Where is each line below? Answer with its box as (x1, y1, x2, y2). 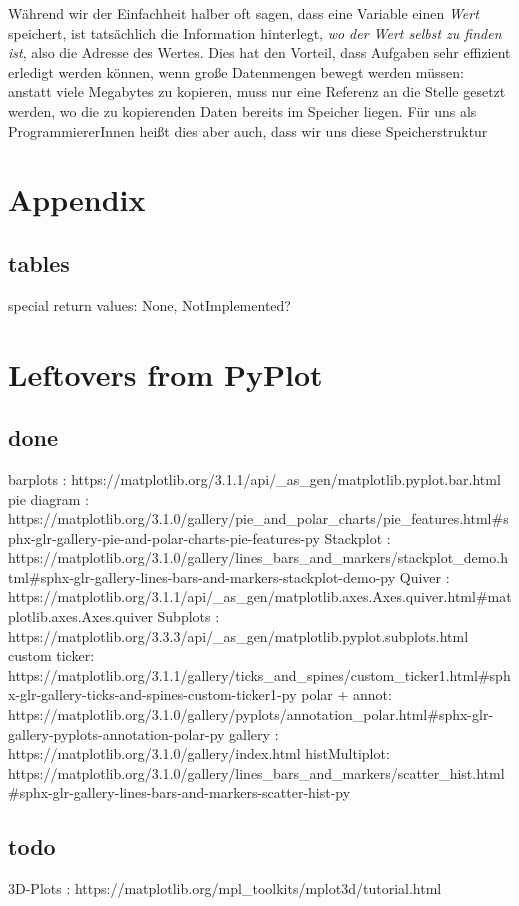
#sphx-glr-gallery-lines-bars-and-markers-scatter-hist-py (8, 782, 351, 803)
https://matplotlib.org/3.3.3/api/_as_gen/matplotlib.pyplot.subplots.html (8, 625, 469, 646)
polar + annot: (301, 684, 392, 705)
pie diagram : (8, 488, 89, 509)
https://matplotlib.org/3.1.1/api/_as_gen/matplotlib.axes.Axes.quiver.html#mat (8, 586, 512, 607)
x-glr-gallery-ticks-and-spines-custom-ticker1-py (8, 684, 297, 705)
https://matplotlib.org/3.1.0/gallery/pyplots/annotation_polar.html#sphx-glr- (8, 704, 494, 725)
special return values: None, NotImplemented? (8, 294, 291, 315)
